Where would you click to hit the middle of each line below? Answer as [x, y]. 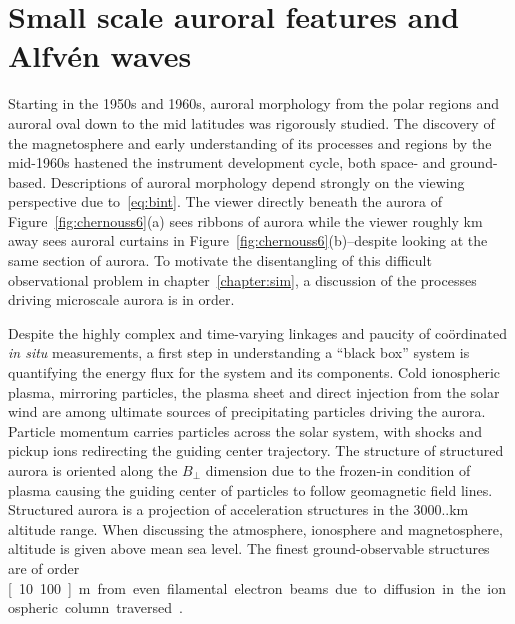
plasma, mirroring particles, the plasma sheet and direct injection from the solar [254, 391]
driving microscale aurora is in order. [121, 299]
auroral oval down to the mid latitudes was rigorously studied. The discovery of [251, 122]
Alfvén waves [100, 55]
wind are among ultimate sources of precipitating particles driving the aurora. [247, 411]
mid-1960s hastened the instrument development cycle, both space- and [227, 162]
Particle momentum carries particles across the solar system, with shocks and [245, 430]
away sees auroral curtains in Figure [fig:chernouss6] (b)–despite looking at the [248, 240]
